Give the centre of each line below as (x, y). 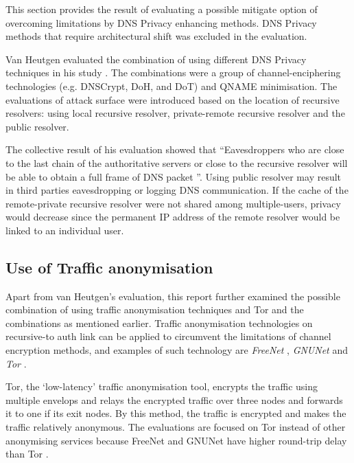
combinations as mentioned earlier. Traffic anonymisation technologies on (159, 323)
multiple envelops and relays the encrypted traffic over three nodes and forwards (174, 399)
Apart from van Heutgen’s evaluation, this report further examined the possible (173, 296)
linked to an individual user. (65, 230)
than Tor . (27, 454)
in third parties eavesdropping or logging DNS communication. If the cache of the (177, 190)
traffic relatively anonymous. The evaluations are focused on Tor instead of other (176, 427)
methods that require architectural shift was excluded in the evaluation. (156, 36)
